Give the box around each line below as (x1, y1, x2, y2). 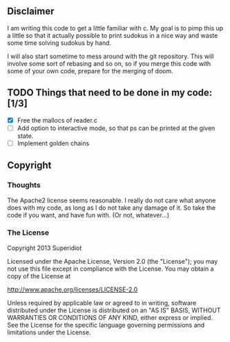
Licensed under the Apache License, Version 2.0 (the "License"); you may (7, 257, 218, 265)
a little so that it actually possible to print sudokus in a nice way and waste (7, 31, 218, 39)
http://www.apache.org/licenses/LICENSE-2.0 (7, 285, 138, 294)
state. (17, 132, 34, 140)
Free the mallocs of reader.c (17, 116, 98, 124)
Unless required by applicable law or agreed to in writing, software (7, 298, 197, 307)
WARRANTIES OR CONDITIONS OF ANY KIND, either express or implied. (7, 313, 213, 321)
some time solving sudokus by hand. (7, 38, 112, 47)
